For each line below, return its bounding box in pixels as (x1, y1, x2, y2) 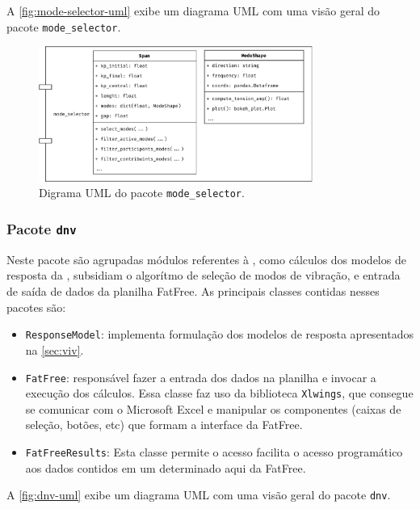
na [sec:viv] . (25, 341, 84, 358)
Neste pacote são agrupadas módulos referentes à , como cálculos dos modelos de (6, 250, 406, 267)
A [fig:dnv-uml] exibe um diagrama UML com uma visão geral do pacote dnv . (6, 486, 391, 503)
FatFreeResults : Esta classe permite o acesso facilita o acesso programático (25, 444, 403, 460)
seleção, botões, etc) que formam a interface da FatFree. (25, 416, 303, 433)
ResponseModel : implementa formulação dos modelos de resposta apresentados (25, 326, 414, 343)
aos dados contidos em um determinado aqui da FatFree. (25, 459, 306, 476)
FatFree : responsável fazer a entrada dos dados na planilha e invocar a (25, 368, 376, 385)
